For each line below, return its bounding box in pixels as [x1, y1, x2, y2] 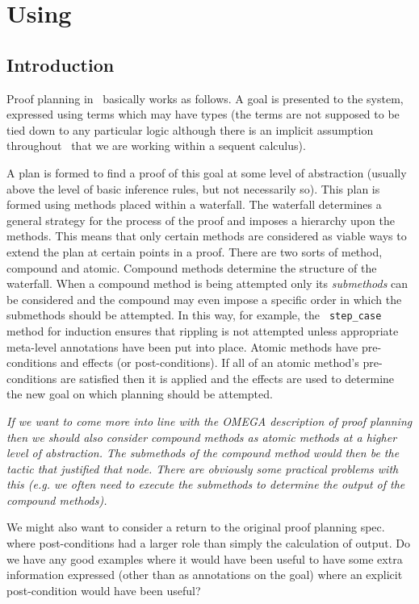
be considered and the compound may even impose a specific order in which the [6, 290, 402, 307]
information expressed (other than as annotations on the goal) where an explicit [6, 566, 403, 583]
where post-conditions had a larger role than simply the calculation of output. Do [6, 535, 410, 552]
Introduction [6, 52, 115, 77]
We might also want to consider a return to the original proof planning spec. [6, 519, 385, 535]
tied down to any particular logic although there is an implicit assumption [6, 121, 374, 138]
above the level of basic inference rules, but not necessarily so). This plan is [6, 180, 380, 197]
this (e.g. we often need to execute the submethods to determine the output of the [6, 476, 405, 493]
